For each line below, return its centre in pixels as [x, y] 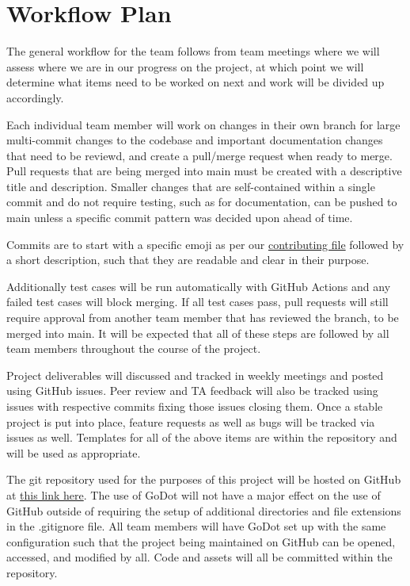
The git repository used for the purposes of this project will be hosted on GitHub [204, 479]
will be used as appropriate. [74, 452]
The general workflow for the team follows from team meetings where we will [193, 51]
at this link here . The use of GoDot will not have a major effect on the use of [194, 494]
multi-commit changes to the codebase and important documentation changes [195, 140]
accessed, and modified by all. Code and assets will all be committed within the [199, 557]
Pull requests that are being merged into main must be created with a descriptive [204, 171]
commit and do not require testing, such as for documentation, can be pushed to [202, 202]
